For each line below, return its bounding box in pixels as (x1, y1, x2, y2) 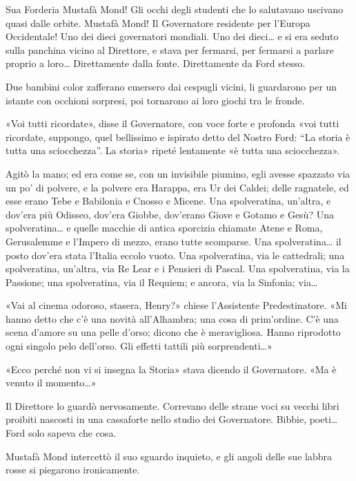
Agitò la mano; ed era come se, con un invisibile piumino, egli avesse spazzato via (6, 166, 350, 180)
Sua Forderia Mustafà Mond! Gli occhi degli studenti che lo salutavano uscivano (6, 2, 344, 16)
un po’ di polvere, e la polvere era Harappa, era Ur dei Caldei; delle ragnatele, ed (6, 180, 349, 194)
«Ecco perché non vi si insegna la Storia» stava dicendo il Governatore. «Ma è (6, 361, 337, 376)
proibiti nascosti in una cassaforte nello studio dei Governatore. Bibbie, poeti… (6, 412, 338, 426)
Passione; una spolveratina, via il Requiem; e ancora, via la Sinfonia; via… (6, 274, 318, 289)
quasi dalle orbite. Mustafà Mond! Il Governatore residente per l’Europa (6, 15, 310, 30)
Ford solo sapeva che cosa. (6, 426, 117, 440)
